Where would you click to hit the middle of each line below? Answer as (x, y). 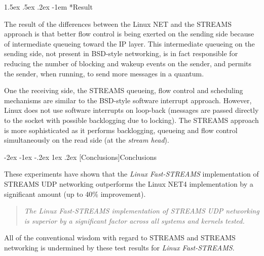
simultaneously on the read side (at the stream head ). (87, 140)
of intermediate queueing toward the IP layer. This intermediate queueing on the (129, 43)
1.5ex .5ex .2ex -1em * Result (48, 7)
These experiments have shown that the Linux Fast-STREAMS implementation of (131, 174)
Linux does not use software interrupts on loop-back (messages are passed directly (131, 110)
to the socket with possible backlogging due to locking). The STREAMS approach (131, 120)
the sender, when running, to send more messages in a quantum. (104, 73)
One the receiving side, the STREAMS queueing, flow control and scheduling (124, 90)
